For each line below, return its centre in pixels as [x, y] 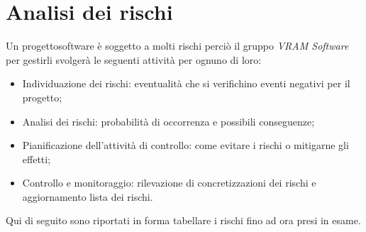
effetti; [37, 159]
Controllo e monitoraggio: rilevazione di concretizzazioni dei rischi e [169, 183]
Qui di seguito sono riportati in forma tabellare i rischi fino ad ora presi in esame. [183, 220]
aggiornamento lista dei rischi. [88, 196]
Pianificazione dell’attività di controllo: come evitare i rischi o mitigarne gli [185, 145]
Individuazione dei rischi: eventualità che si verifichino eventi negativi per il [186, 83]
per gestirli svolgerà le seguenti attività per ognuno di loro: [134, 59]
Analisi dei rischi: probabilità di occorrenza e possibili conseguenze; [168, 121]
